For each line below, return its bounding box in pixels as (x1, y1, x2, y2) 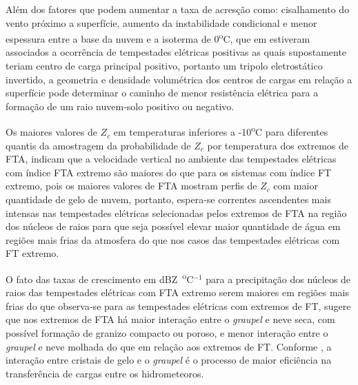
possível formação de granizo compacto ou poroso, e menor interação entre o (6, 326, 328, 340)
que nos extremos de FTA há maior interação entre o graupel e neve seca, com (6, 312, 335, 326)
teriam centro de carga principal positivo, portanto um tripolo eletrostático (6, 59, 323, 73)
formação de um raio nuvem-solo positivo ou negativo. (6, 98, 235, 113)
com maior (273, 178, 318, 193)
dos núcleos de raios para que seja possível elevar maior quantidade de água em (6, 219, 341, 233)
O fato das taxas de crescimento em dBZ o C (6, 270, 194, 286)
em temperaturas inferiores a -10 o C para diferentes (113, 123, 328, 139)
